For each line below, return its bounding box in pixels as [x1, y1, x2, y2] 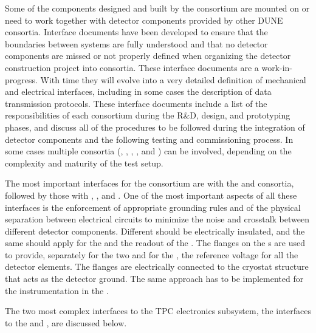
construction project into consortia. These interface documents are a [5, 61, 259, 74]
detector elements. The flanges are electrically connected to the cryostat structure [5, 260, 309, 273]
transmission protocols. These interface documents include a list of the [5, 97, 267, 109]
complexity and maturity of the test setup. [5, 156, 163, 169]
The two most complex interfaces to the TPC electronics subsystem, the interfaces [5, 304, 311, 317]
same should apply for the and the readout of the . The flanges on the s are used [5, 236, 305, 249]
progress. [5, 73, 38, 86]
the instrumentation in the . [5, 284, 109, 297]
